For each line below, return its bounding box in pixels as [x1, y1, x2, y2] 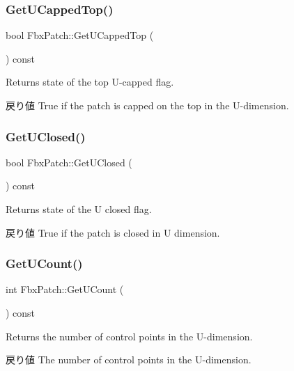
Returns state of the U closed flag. [6, 202, 152, 216]
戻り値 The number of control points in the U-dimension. [6, 352, 252, 367]
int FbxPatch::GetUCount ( [6, 282, 124, 297]
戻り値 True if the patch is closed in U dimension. [6, 225, 220, 239]
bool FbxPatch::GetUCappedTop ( [6, 28, 154, 42]
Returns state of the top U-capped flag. [6, 74, 174, 89]
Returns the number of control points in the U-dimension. [6, 329, 253, 343]
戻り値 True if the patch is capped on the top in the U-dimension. [6, 98, 289, 112]
